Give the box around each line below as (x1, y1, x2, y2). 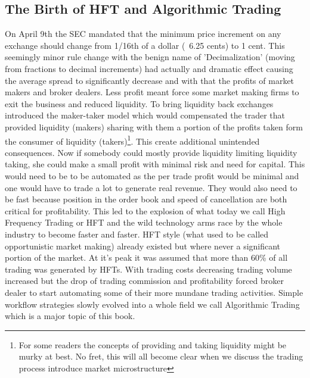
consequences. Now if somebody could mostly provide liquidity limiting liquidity (5, 146, 297, 158)
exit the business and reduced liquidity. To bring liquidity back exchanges (5, 97, 274, 110)
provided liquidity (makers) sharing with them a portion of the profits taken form (5, 120, 303, 133)
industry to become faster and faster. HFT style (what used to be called (5, 227, 269, 240)
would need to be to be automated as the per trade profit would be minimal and (5, 169, 299, 182)
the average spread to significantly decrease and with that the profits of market (5, 74, 294, 86)
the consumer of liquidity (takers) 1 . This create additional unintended (5, 133, 260, 147)
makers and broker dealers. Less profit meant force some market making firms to (5, 86, 299, 98)
